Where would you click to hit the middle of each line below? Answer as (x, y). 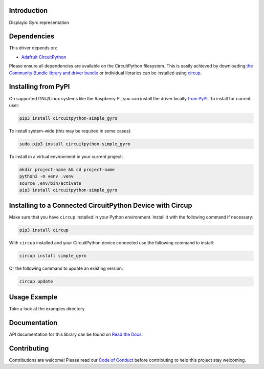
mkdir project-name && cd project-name (67, 169)
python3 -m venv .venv (46, 176)
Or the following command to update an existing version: (66, 268)
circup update (36, 282)
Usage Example (33, 297)
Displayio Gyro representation (39, 22)
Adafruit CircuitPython (44, 57)
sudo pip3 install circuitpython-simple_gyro (75, 144)
